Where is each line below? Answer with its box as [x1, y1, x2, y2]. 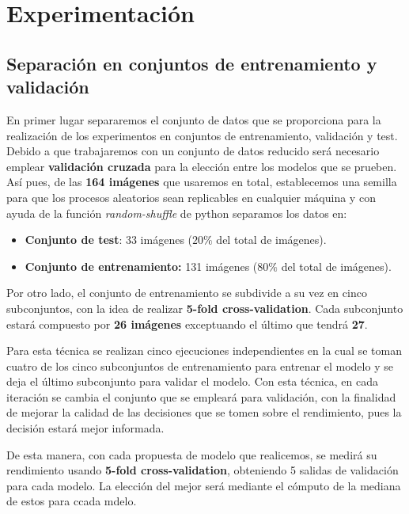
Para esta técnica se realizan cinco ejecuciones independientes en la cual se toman [6, 342, 402, 359]
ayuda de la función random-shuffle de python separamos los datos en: [6, 204, 347, 221]
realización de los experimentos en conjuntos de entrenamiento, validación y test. [6, 127, 398, 143]
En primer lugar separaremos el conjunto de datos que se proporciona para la [6, 111, 381, 128]
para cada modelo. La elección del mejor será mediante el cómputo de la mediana [6, 477, 401, 493]
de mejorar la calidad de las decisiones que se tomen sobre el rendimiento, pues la [6, 404, 402, 421]
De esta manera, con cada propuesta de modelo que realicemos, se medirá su [6, 446, 377, 463]
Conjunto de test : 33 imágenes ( [25, 231, 193, 248]
